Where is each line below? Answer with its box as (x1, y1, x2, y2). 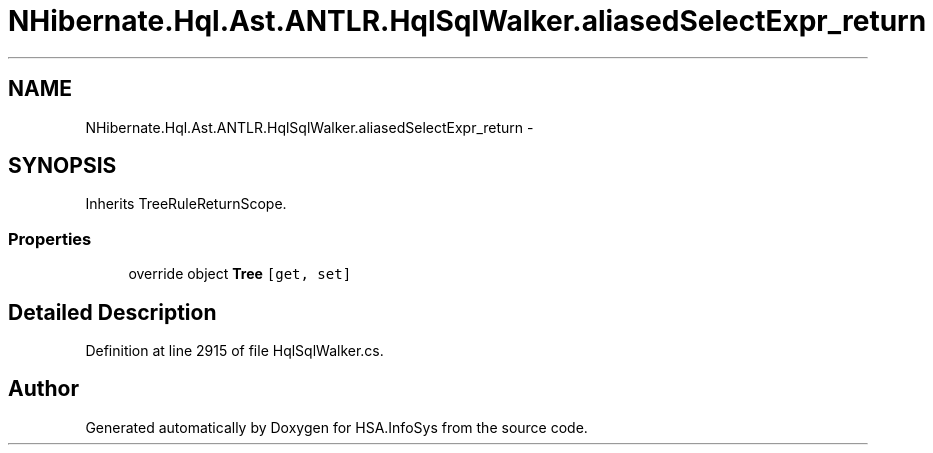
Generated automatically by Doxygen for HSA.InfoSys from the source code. (85, 418, 588, 436)
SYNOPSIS (8, 153, 117, 179)
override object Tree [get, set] (128, 265, 352, 283)
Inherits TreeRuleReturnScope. (85, 195, 287, 213)
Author (8, 376, 79, 402)
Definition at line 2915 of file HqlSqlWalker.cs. (85, 342, 384, 360)
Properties (8, 228, 92, 249)
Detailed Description (8, 299, 217, 325)
